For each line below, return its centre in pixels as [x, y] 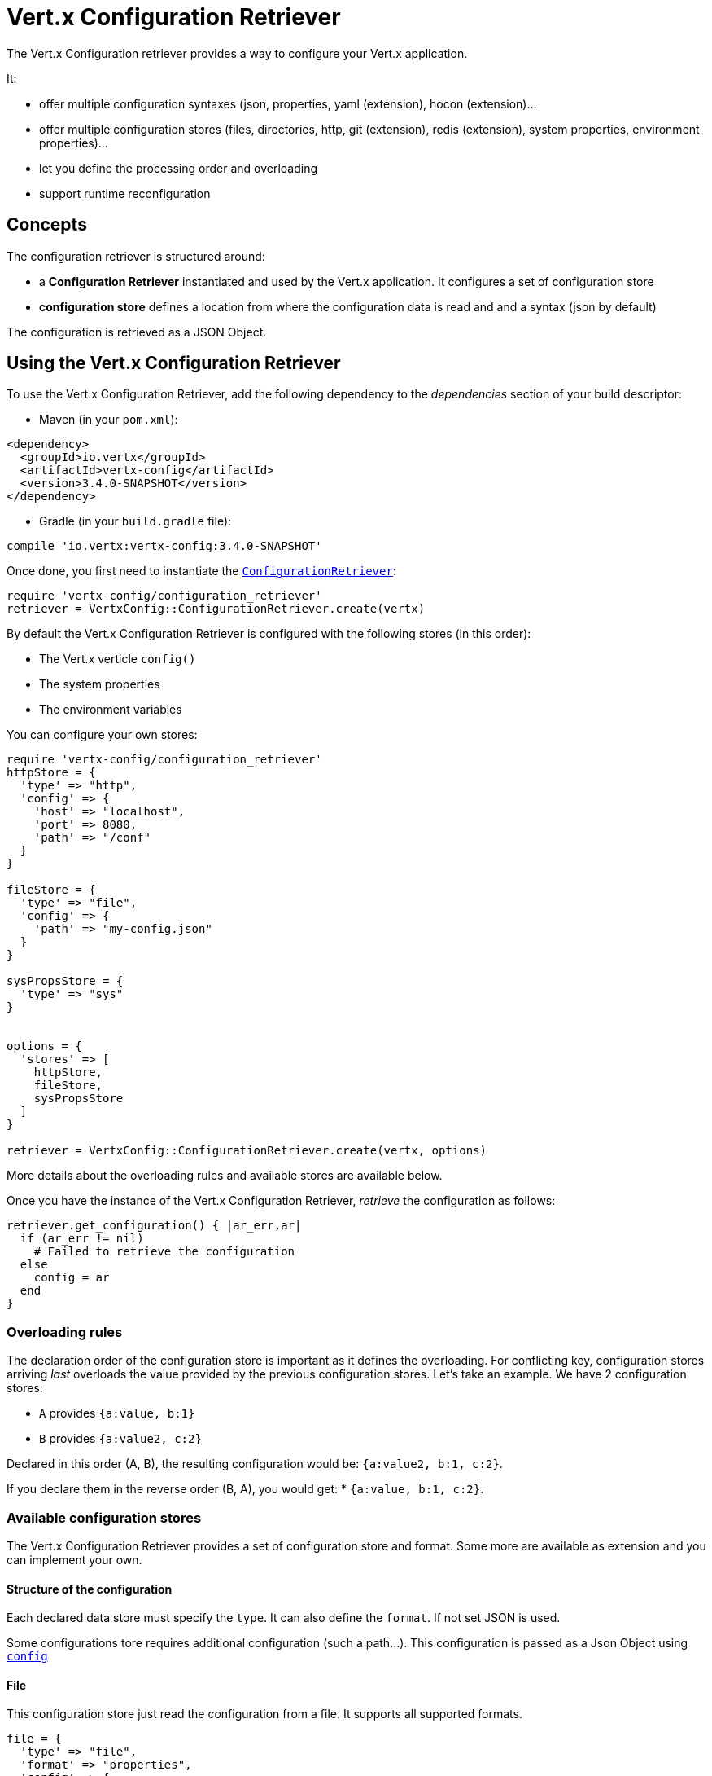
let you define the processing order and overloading [179, 168]
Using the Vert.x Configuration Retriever [174, 363]
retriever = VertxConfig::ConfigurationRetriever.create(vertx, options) [247, 1151]
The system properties [100, 684]
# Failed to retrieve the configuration [164, 1252]
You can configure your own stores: [102, 735]
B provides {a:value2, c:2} [120, 1439]
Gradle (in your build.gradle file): [135, 521]
